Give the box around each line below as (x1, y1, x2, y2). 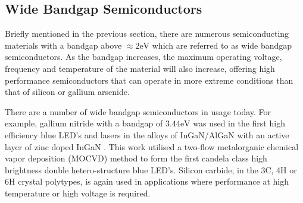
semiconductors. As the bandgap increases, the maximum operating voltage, (5, 50, 282, 63)
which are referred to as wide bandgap (152, 39, 292, 51)
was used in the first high (193, 117, 285, 129)
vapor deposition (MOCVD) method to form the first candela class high (5, 152, 267, 164)
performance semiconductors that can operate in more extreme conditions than (5, 74, 293, 86)
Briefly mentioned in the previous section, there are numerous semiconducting (5, 27, 289, 40)
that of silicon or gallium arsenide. (5, 85, 130, 98)
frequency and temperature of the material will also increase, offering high (5, 62, 275, 74)
